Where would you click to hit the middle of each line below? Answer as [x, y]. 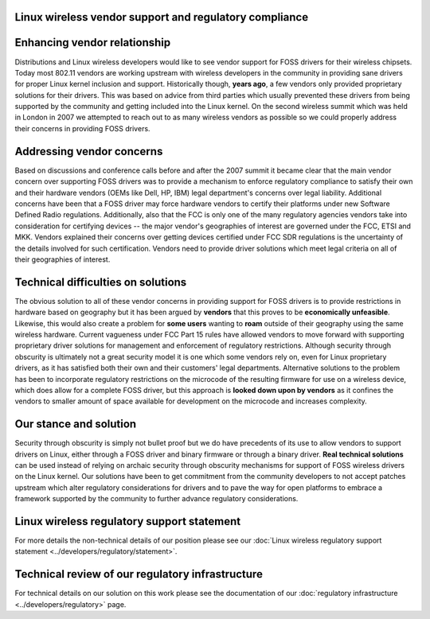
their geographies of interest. [63, 259]
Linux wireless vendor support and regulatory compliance [162, 17]
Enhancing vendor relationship [93, 43]
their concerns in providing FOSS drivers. [82, 128]
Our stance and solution [76, 424]
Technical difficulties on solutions [101, 282]
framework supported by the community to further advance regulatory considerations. [156, 499]
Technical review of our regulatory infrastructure [139, 574]
